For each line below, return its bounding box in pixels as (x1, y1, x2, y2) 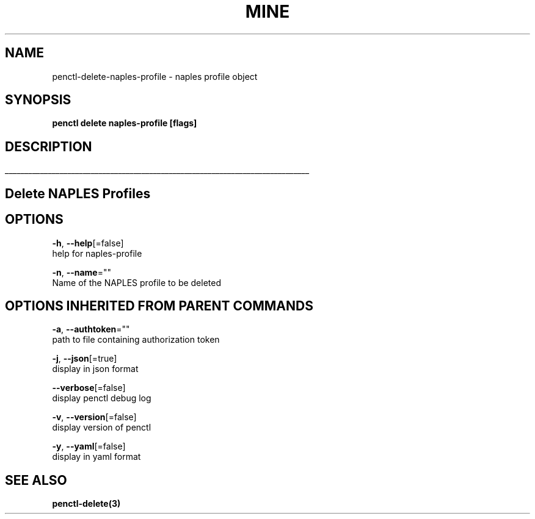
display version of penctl (52, 422, 151, 433)
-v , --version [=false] (52, 412, 137, 423)
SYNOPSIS (5, 92, 71, 108)
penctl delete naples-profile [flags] (52, 118, 197, 129)
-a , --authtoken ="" (52, 324, 130, 335)
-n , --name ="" (52, 267, 112, 277)
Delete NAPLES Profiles (5, 185, 151, 201)
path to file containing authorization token (52, 334, 220, 345)
